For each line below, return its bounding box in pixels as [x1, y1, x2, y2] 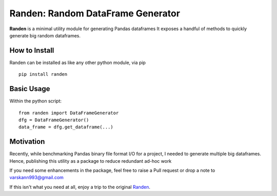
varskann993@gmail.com [9, 175, 64, 181]
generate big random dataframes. [9, 32, 81, 38]
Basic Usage [9, 84, 50, 93]
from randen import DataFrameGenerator [18, 110, 119, 116]
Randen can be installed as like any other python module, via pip [9, 59, 146, 66]
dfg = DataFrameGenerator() [18, 117, 89, 123]
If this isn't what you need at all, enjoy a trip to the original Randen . [9, 184, 151, 190]
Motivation [9, 137, 45, 146]
